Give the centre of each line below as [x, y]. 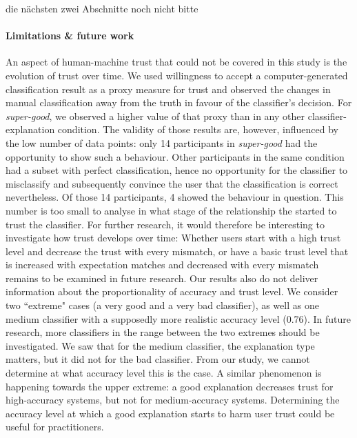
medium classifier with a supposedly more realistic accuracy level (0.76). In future [178, 318]
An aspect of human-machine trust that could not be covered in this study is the [176, 62]
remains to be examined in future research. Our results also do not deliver [162, 278]
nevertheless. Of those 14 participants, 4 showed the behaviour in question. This [175, 197]
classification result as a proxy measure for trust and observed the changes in [168, 89]
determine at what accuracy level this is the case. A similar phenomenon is [164, 373]
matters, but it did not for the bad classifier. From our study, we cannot [158, 359]
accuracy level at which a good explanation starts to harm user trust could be [170, 413]
